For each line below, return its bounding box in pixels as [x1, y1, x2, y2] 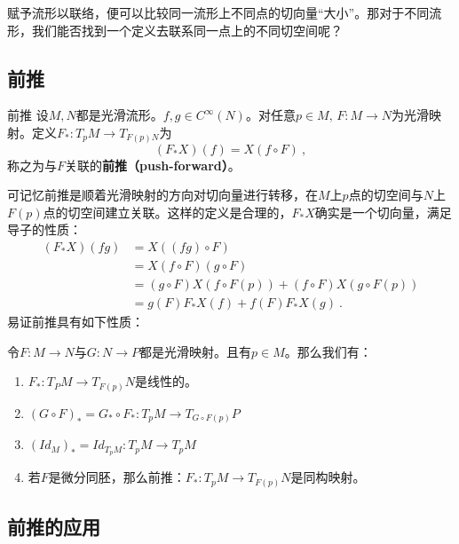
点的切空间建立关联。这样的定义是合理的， [43, 202, 292, 221]
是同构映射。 [290, 468, 366, 486]
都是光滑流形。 [75, 106, 163, 124]
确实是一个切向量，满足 [314, 202, 452, 221]
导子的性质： [7, 220, 82, 239]
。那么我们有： [284, 342, 372, 360]
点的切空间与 [348, 185, 423, 204]
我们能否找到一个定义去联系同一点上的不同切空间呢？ [31, 20, 343, 39]
